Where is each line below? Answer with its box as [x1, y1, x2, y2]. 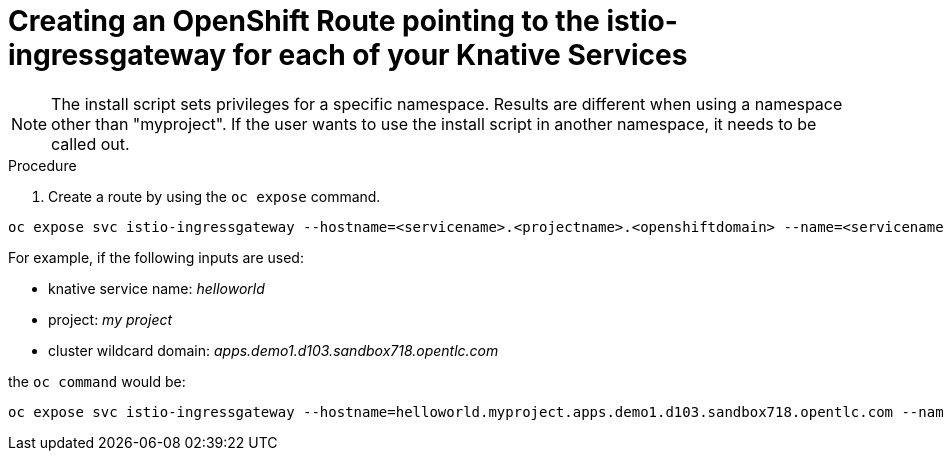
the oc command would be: [8, 372, 186, 390]
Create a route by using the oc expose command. [48, 187, 381, 205]
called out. [51, 133, 130, 154]
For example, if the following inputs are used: [8, 248, 304, 266]
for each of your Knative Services [232, 38, 688, 72]
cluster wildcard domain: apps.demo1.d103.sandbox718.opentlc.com [48, 341, 499, 359]
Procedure [8, 156, 77, 174]
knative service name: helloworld [48, 279, 265, 297]
